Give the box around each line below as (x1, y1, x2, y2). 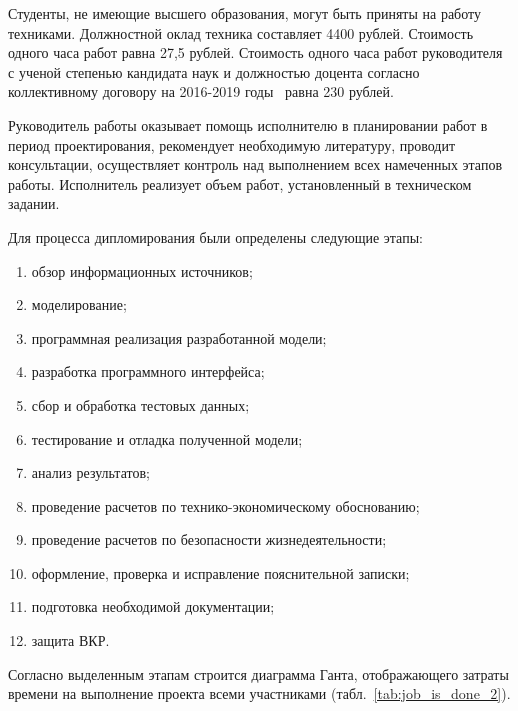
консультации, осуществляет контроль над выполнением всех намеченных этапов (8, 154, 502, 175)
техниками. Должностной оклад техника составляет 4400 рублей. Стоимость (8, 22, 474, 43)
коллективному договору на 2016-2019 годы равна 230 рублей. (8, 81, 394, 102)
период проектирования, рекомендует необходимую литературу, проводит (8, 134, 456, 155)
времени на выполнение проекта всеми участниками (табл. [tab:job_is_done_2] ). (8, 683, 511, 704)
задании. (8, 193, 60, 214)
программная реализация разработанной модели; (31, 327, 327, 348)
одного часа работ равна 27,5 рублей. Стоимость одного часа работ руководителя (8, 42, 503, 63)
